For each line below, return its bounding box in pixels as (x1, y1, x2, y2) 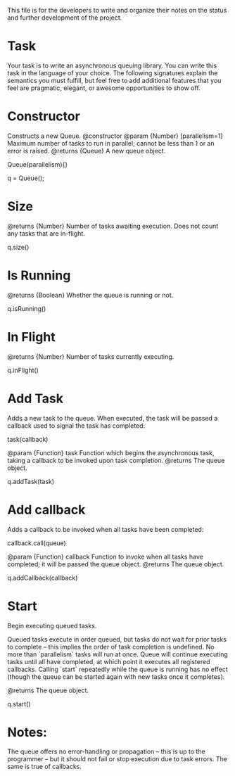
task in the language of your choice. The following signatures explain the (7, 68, 218, 77)
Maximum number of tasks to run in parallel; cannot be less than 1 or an (7, 139, 215, 147)
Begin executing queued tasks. (7, 621, 97, 630)
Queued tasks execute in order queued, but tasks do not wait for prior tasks (7, 635, 227, 643)
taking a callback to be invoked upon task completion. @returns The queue (7, 456, 225, 464)
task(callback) (7, 435, 49, 443)
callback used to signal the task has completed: (7, 421, 146, 430)
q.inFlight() (7, 366, 39, 374)
